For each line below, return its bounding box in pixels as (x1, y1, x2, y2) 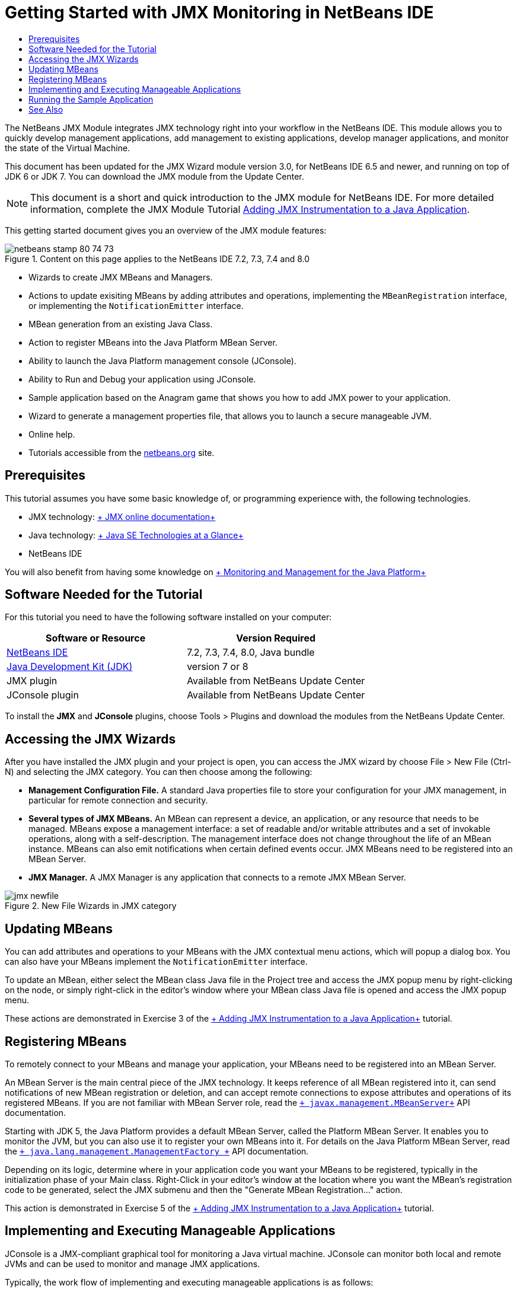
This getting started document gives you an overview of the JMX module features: (5, 225, 327, 235)
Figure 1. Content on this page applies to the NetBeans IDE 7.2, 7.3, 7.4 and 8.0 (5, 253, 310, 264)
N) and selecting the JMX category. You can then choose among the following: (5, 767, 312, 777)
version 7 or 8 (187, 661, 248, 673)
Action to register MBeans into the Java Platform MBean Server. (28, 337, 277, 347)
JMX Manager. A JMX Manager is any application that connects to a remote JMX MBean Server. (28, 872, 406, 883)
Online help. (28, 429, 75, 439)
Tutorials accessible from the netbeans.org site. (28, 447, 215, 458)
